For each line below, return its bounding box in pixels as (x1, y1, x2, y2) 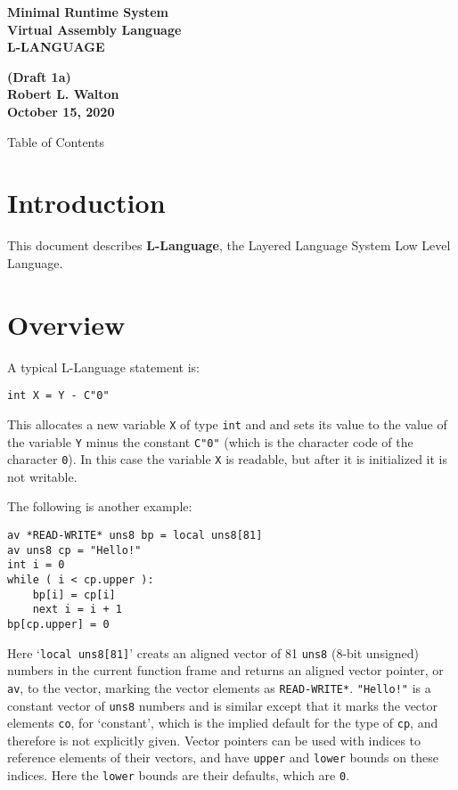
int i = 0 (7, 558, 65, 572)
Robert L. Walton (7, 85, 119, 103)
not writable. (7, 467, 78, 485)
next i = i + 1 (32, 603, 122, 616)
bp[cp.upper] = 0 (7, 617, 110, 631)
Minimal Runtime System (7, 3, 169, 20)
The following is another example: (7, 497, 192, 516)
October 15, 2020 (7, 102, 115, 120)
